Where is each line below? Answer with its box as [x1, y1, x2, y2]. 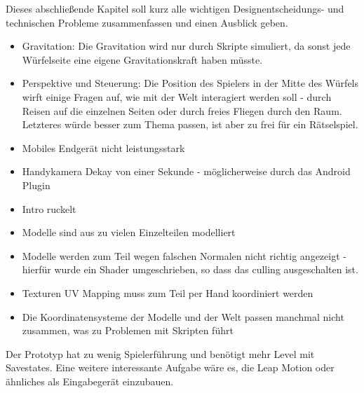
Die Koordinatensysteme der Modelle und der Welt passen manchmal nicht [22, 309, 344, 324]
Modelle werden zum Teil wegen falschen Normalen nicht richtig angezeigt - [22, 248, 346, 263]
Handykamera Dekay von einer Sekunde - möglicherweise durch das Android [22, 164, 351, 179]
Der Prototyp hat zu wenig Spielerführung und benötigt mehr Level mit [6, 346, 315, 361]
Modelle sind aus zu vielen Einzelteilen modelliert [22, 225, 236, 240]
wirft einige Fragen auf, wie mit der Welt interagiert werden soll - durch [22, 89, 332, 104]
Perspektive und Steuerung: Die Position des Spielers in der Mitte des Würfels [22, 76, 359, 90]
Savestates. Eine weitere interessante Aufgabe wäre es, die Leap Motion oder [6, 360, 335, 375]
